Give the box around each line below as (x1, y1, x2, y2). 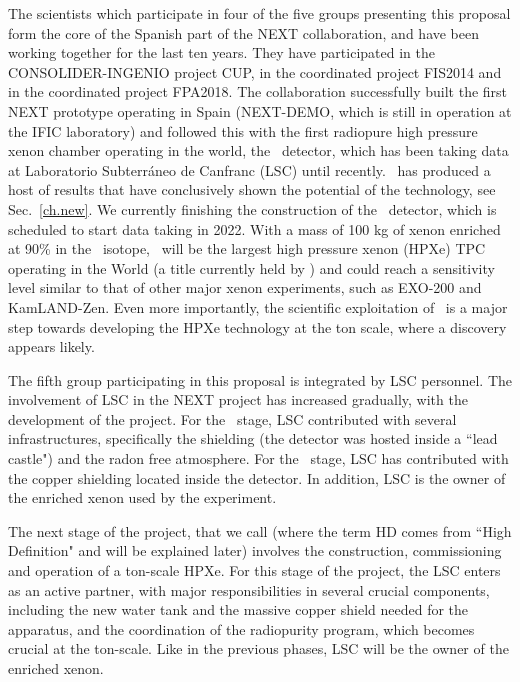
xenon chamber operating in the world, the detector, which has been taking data (8, 140, 509, 161)
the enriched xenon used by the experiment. (8, 487, 277, 508)
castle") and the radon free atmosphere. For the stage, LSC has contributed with (8, 448, 509, 469)
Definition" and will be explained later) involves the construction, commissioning (8, 540, 502, 561)
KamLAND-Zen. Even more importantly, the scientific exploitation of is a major (8, 296, 508, 317)
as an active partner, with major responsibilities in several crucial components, (8, 579, 490, 600)
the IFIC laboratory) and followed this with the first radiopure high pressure (8, 120, 478, 141)
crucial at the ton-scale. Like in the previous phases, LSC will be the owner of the (8, 638, 509, 659)
